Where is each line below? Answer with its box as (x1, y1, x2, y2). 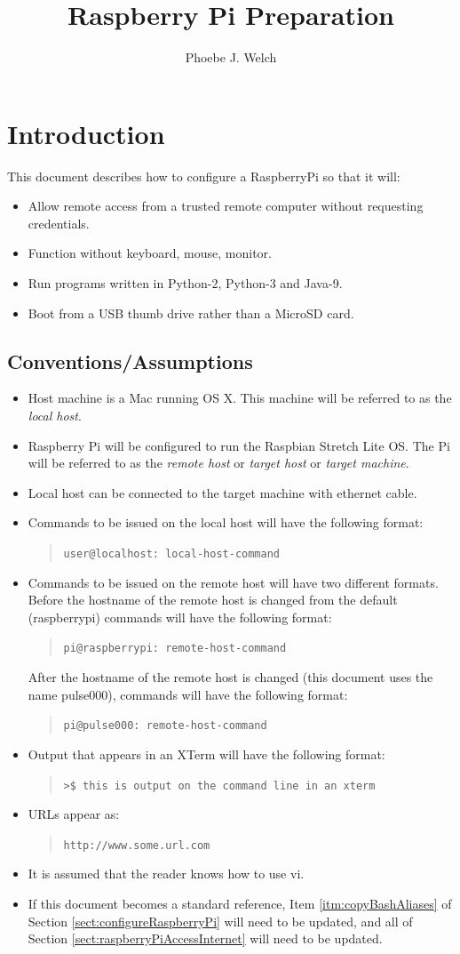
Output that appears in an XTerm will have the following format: (28, 744, 385, 763)
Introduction (7, 115, 165, 151)
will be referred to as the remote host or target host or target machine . (28, 453, 409, 472)
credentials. (28, 213, 90, 232)
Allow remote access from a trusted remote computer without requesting (28, 196, 424, 215)
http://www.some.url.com (63, 838, 210, 852)
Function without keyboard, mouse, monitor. (28, 244, 272, 262)
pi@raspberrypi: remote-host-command (63, 642, 287, 655)
